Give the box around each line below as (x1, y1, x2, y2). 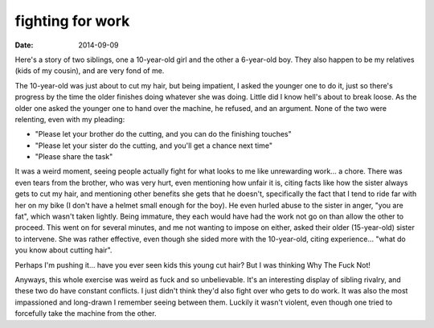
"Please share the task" (35, 152, 113, 162)
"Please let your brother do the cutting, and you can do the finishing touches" (35, 129, 293, 139)
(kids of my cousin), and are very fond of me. (14, 66, 165, 76)
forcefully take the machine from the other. (14, 309, 157, 318)
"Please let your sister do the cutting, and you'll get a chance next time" (35, 141, 273, 150)
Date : (14, 40, 34, 50)
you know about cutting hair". (14, 245, 113, 255)
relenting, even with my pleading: (14, 114, 125, 124)
